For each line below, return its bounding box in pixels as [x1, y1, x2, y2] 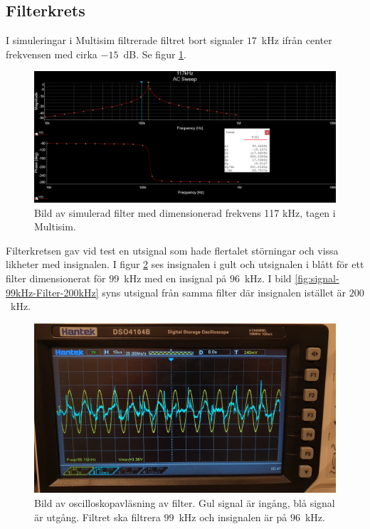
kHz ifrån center [261, 33, 332, 48]
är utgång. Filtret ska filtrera [34, 509, 161, 524]
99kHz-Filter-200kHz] [6, 284, 99, 299]
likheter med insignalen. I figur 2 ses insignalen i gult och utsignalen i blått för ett [6, 257, 364, 272]
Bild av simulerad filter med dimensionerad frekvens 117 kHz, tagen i [34, 205, 336, 220]
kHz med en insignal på [124, 271, 227, 286]
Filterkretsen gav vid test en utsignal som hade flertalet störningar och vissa [6, 242, 339, 257]
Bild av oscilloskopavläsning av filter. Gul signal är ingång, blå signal [34, 495, 335, 510]
